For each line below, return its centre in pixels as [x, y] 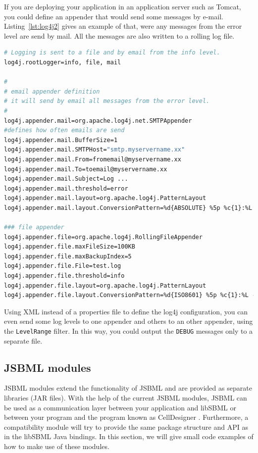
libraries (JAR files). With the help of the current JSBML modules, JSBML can [126, 398]
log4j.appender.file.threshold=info [64, 276]
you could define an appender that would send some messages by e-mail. [114, 16]
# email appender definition [52, 91]
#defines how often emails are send [64, 130]
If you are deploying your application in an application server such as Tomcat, [123, 6]
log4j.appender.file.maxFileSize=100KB [70, 247]
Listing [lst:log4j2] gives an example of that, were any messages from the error [123, 26]
